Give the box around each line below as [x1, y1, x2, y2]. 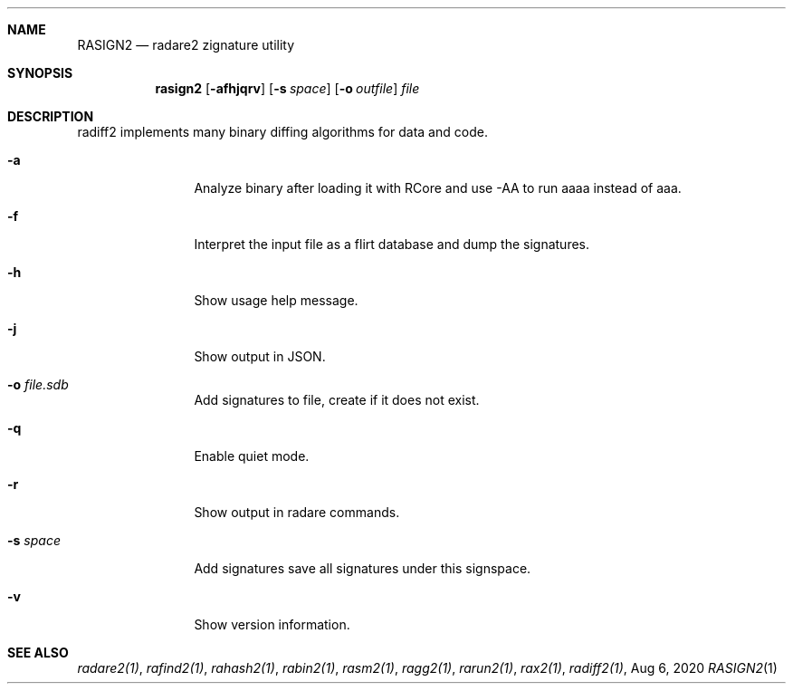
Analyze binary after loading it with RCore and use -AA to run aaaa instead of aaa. [194, 180, 682, 196]
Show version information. [194, 617, 350, 632]
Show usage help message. [194, 293, 358, 308]
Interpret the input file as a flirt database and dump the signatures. [194, 236, 590, 252]
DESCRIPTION [7, 109, 94, 124]
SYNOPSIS [7, 65, 73, 81]
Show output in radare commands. [194, 504, 400, 520]
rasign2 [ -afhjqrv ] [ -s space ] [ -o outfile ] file [155, 81, 420, 96]
